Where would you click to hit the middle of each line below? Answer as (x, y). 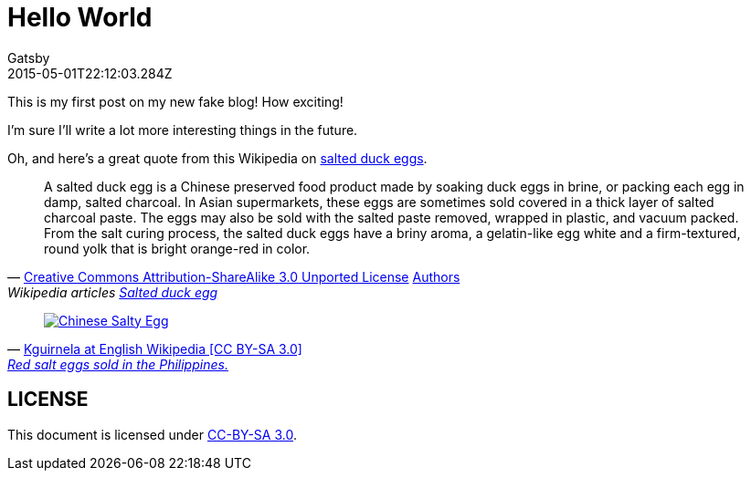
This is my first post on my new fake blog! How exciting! (175, 101)
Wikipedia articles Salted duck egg (113, 292)
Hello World (80, 17)
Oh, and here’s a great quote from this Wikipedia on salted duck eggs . (217, 158)
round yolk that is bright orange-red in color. (177, 248)
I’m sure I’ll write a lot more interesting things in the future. (183, 130)
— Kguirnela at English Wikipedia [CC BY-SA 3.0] (155, 348)
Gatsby (29, 57)
